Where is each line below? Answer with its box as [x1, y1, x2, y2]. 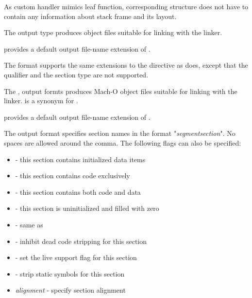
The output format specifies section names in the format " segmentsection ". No [4, 128, 235, 138]
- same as [15, 219, 43, 229]
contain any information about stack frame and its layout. [4, 11, 177, 21]
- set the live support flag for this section [15, 252, 137, 262]
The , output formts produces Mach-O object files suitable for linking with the [4, 86, 237, 96]
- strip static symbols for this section [15, 268, 125, 279]
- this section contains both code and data [15, 186, 141, 197]
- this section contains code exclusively [15, 170, 130, 181]
